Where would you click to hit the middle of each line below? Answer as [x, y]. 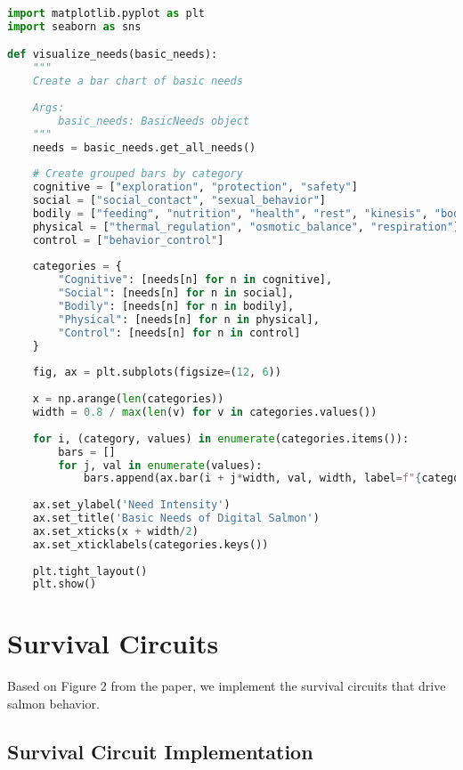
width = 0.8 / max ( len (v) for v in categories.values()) [205, 413]
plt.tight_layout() [90, 571]
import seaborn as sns [74, 26]
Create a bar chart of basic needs [138, 81]
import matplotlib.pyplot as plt [106, 13]
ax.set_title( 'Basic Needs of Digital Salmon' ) [176, 519]
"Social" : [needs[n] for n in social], [176, 293]
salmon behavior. [53, 703]
